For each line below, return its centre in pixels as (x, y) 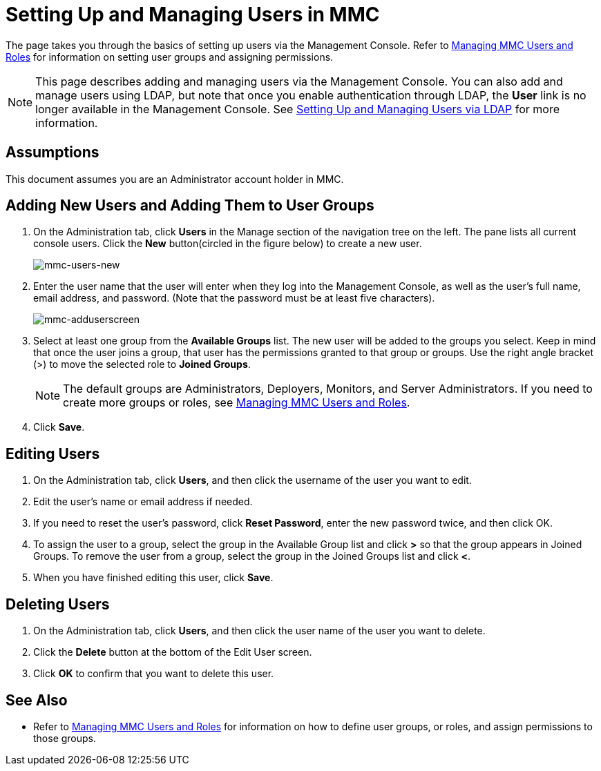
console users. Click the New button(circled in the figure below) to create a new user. (228, 244)
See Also (37, 700)
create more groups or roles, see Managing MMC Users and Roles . (237, 403)
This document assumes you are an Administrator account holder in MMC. (175, 179)
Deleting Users (58, 604)
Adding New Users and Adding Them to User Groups (190, 206)
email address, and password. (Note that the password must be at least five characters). (234, 298)
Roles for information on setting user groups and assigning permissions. (170, 57)
